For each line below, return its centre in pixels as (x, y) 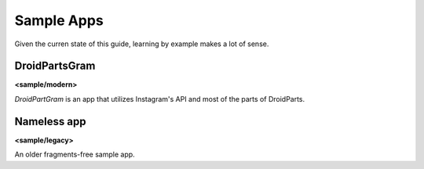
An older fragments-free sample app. (75, 155)
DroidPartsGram (55, 66)
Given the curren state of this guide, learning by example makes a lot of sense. (142, 44)
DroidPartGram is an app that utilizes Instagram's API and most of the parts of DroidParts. (160, 99)
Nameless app (50, 121)
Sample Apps (59, 20)
